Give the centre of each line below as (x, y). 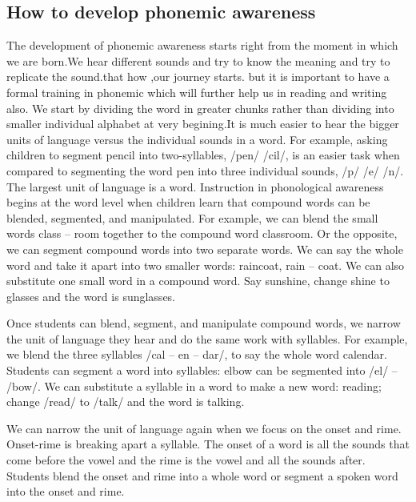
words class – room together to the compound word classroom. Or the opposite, (202, 233)
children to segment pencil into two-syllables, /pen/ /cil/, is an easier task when (203, 155)
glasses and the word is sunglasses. (91, 296)
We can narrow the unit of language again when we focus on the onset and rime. (204, 428)
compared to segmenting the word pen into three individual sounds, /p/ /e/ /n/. (205, 170)
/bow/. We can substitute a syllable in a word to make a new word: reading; (194, 386)
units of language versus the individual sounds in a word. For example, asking (197, 139)
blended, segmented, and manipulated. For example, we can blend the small (192, 217)
